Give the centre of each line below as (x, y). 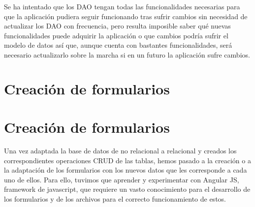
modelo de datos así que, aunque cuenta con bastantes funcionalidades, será (118, 45)
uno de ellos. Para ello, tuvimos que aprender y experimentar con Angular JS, (122, 179)
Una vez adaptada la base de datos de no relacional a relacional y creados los (120, 151)
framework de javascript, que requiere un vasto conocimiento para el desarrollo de (127, 189)
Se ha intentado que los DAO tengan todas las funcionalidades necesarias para (122, 6)
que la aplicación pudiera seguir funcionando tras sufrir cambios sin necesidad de (126, 16)
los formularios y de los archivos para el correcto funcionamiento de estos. (115, 199)
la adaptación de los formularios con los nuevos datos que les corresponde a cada (126, 170)
